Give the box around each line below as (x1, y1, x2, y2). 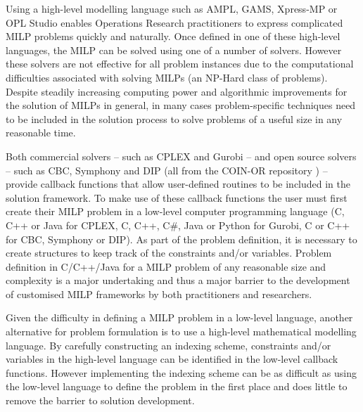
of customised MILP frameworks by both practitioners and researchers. (6, 286, 312, 301)
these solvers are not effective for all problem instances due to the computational (6, 56, 354, 71)
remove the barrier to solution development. (6, 393, 195, 408)
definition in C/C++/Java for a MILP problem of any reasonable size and (6, 259, 326, 273)
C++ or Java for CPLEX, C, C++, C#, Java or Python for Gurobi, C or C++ (6, 217, 350, 232)
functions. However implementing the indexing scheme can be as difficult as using (6, 365, 357, 380)
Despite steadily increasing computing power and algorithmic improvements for (6, 84, 348, 98)
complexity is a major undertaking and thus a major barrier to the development (6, 273, 350, 288)
